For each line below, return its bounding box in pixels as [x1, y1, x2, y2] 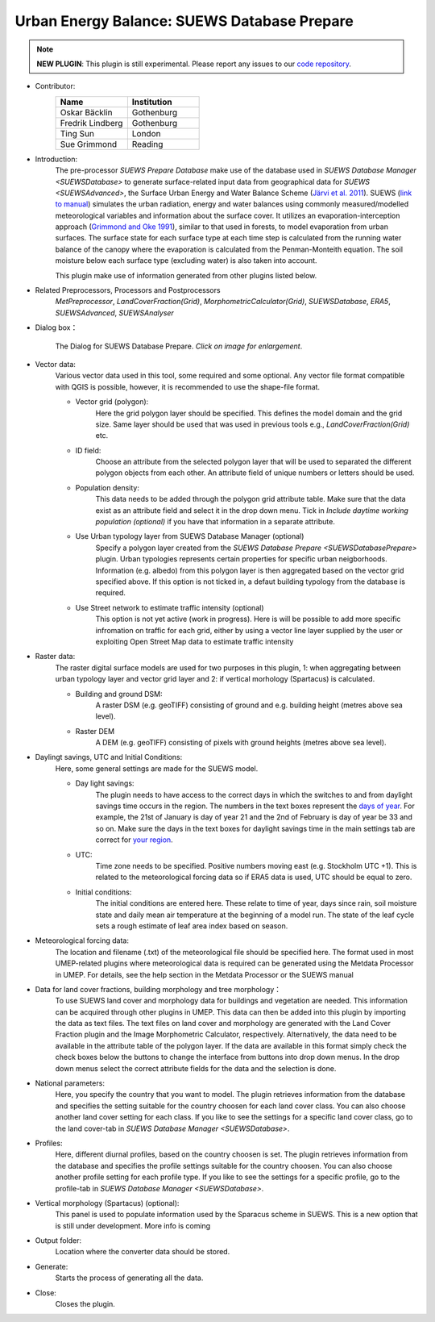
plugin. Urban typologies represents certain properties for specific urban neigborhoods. [95, 554, 387, 564]
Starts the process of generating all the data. [55, 1273, 204, 1282]
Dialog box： [35, 323, 78, 332]
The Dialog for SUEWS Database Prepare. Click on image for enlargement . [55, 341, 303, 351]
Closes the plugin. [55, 1299, 116, 1309]
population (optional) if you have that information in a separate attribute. [95, 517, 336, 527]
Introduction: [35, 154, 78, 164]
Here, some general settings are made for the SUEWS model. [55, 763, 259, 774]
